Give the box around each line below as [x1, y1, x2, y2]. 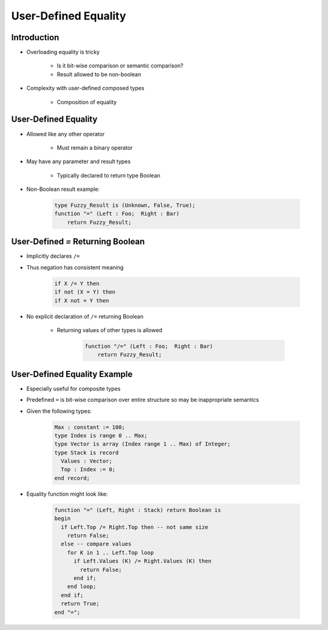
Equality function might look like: [26, 490, 109, 497]
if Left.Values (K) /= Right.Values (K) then [73, 558, 212, 565]
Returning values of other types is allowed [56, 326, 162, 334]
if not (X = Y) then [54, 289, 115, 296]
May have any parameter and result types [26, 158, 131, 165]
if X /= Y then [54, 280, 100, 287]
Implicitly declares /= [26, 252, 80, 260]
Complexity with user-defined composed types [26, 85, 145, 92]
